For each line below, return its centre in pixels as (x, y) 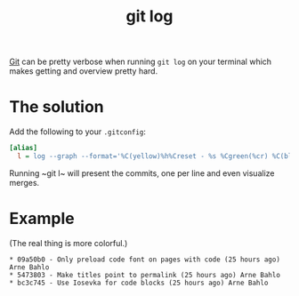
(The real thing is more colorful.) (69, 243)
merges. (24, 182)
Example (42, 219)
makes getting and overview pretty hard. (84, 71)
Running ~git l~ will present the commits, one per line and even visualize (142, 173)
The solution (57, 107)
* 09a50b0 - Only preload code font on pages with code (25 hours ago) (145, 260)
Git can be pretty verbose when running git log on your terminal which (141, 62)
